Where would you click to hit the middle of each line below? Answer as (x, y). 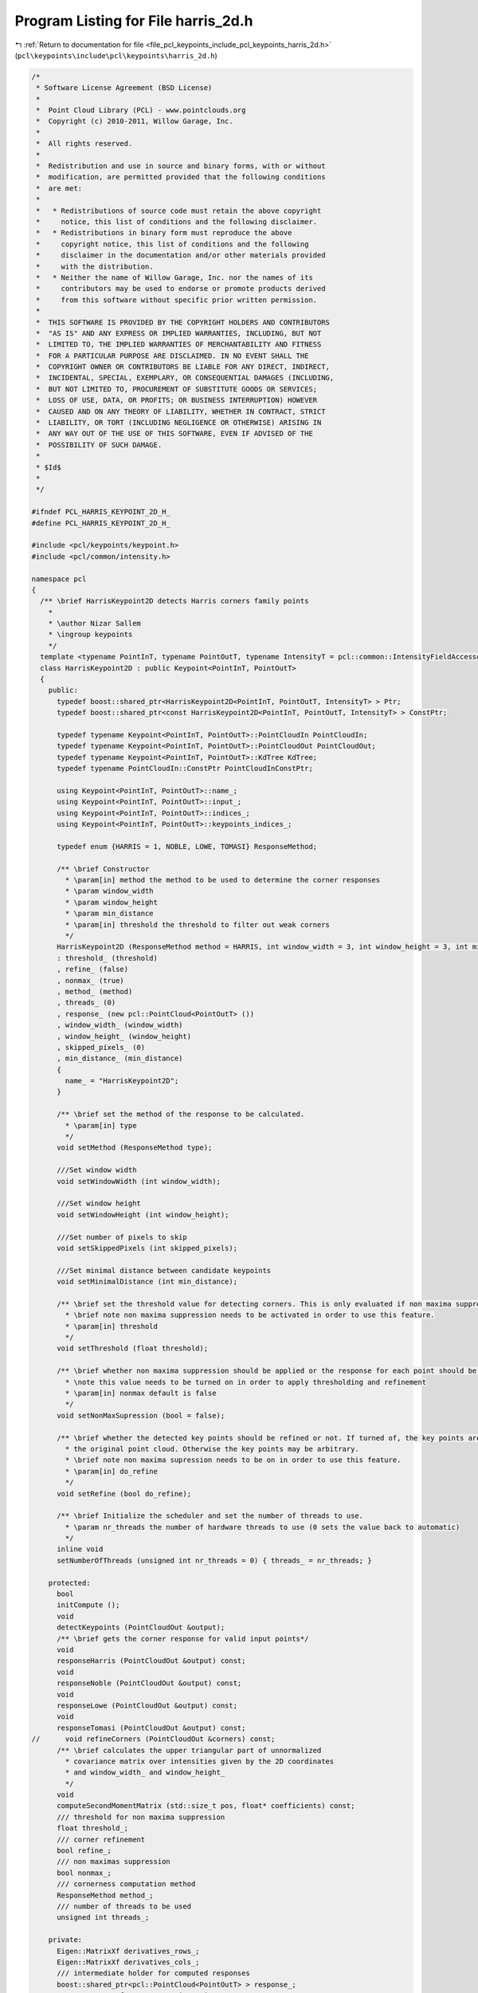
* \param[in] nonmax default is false (141, 1394)
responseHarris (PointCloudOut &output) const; (151, 1661)
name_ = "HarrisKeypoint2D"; (122, 1081)
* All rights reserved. (84, 144)
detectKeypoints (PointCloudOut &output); (141, 1627)
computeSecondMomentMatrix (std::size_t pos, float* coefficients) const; (206, 1806)
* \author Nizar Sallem (94, 623)
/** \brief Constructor (103, 869)
